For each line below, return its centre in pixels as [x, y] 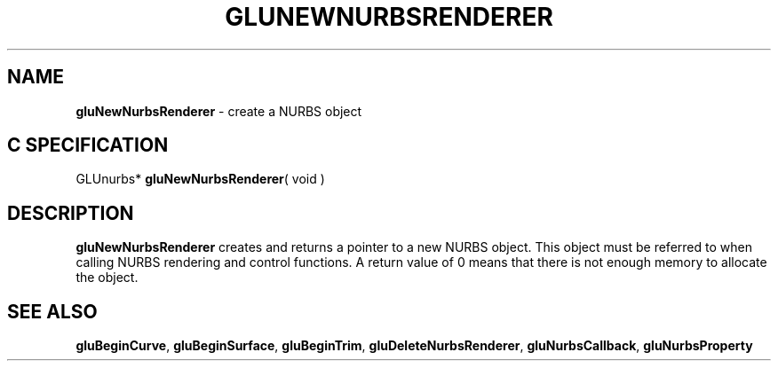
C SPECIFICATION [88, 145]
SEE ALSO [52, 311]
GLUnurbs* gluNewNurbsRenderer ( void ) [200, 179]
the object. [107, 278]
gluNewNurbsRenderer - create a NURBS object [219, 111]
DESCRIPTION [71, 213]
